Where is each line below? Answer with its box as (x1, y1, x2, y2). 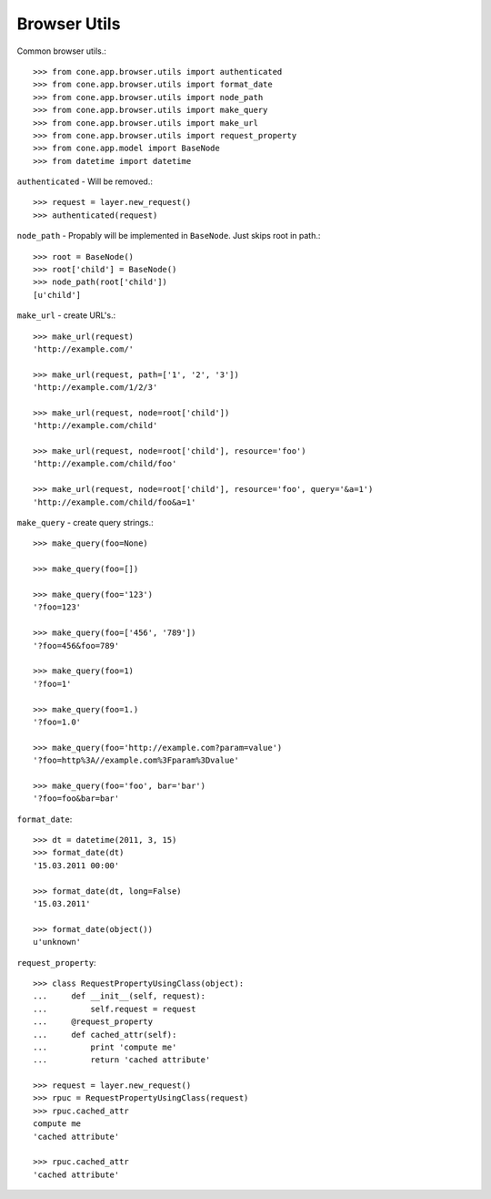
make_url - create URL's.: (16, 310, 116, 321)
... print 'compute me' (33, 1041, 177, 1052)
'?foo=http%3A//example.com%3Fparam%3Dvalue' (33, 755, 240, 765)
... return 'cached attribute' (33, 1055, 211, 1065)
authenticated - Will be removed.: (16, 176, 154, 187)
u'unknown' (33, 937, 82, 948)
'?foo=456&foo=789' (33, 640, 120, 651)
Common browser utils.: (16, 46, 106, 56)
